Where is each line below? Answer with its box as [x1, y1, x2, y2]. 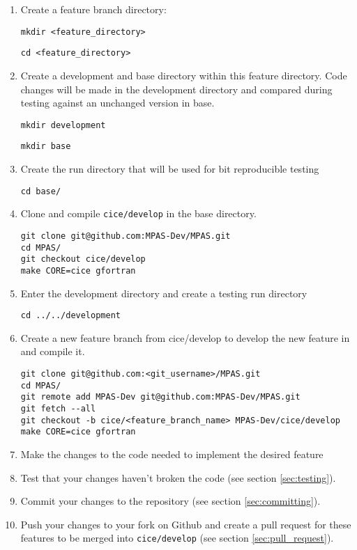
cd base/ [20, 186, 61, 196]
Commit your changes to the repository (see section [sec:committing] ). [20, 494, 321, 508]
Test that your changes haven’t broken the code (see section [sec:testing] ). [20, 470, 336, 485]
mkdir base [20, 141, 71, 152]
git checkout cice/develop [20, 254, 146, 265]
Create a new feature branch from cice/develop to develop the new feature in [20, 330, 350, 345]
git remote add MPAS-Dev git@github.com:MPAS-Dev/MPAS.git [20, 392, 301, 402]
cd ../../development [20, 311, 121, 321]
